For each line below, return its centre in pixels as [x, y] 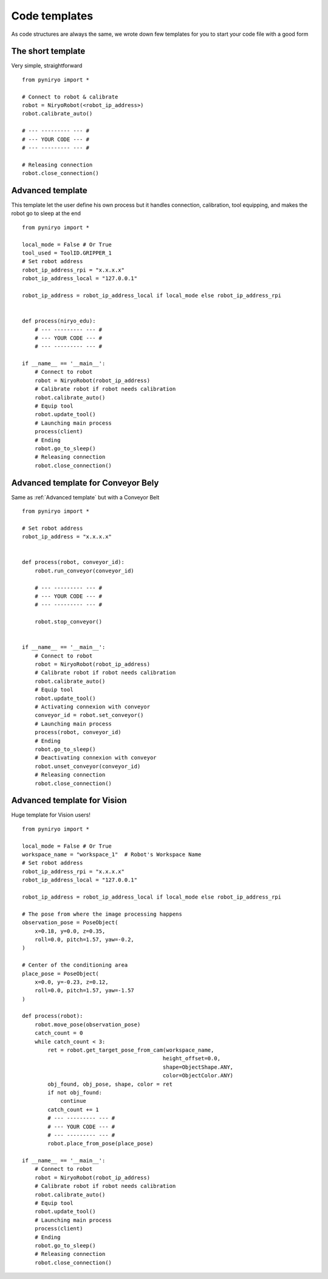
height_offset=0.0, [192, 1058]
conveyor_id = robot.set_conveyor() [89, 715]
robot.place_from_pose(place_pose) [101, 1144]
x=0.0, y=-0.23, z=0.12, [71, 982]
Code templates [52, 16]
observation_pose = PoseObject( [70, 923]
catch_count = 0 [59, 1033]
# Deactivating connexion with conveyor [96, 758]
